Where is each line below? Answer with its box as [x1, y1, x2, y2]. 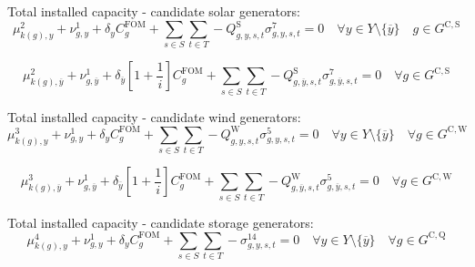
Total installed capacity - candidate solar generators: [7, 2, 300, 20]
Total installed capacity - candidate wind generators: [7, 107, 301, 126]
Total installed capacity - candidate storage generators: [7, 212, 314, 231]
